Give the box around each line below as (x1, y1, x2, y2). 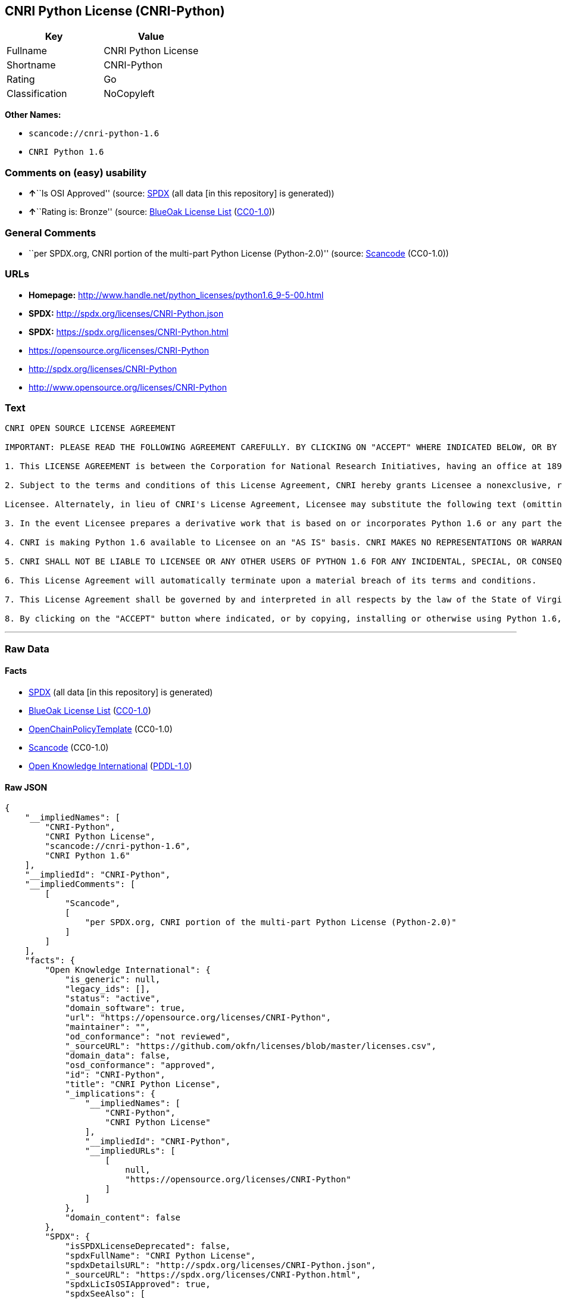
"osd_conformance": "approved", (65, 1060, 216, 1070)
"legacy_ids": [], (65, 984, 151, 994)
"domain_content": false (65, 1213, 181, 1223)
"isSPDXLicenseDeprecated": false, (65, 1241, 231, 1251)
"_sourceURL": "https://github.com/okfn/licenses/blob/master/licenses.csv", (65, 1041, 436, 1051)
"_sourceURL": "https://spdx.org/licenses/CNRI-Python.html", (65, 1270, 361, 1280)
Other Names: (5, 110, 61, 120)
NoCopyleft (104, 88, 155, 100)
